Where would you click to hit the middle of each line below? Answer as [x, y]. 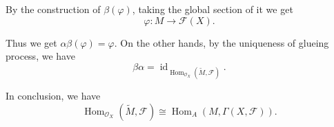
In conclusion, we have [53, 95]
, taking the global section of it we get [213, 9]
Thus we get [31, 42]
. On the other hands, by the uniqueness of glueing [222, 42]
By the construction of [53, 9]
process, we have [40, 56]
